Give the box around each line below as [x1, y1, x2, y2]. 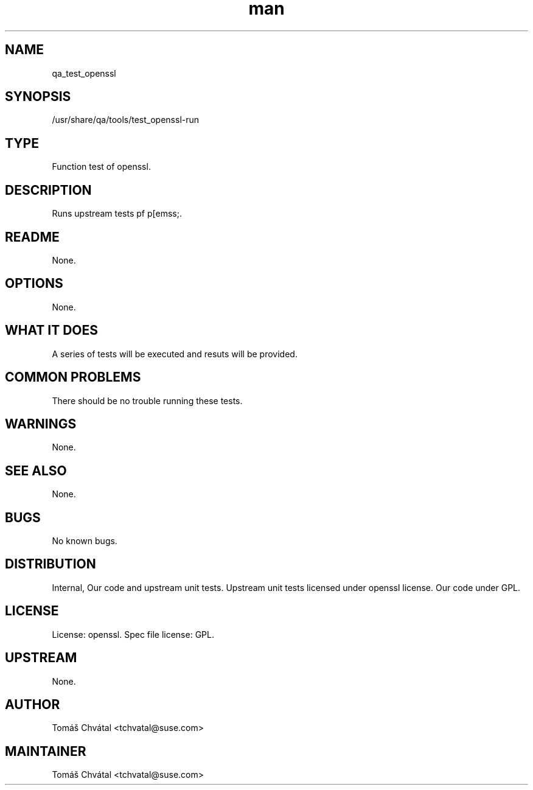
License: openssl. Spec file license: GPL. [52, 629, 214, 640]
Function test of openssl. [52, 161, 151, 172]
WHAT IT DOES [5, 323, 99, 338]
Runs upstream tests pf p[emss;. [52, 208, 182, 219]
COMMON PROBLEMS [5, 369, 141, 385]
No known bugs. [52, 536, 117, 547]
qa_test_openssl [52, 68, 116, 79]
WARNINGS [5, 416, 77, 432]
